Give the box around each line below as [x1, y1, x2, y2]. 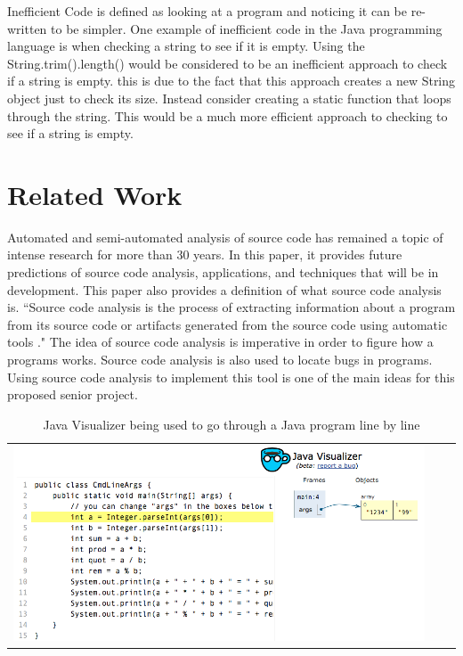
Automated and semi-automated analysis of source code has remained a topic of [7, 227, 443, 246]
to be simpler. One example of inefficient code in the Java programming [51, 19, 443, 37]
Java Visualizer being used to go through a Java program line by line [43, 414, 420, 433]
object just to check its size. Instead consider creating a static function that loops [7, 88, 451, 107]
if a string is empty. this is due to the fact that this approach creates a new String [7, 71, 456, 90]
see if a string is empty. [7, 124, 134, 143]
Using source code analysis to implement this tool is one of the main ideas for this [7, 367, 455, 386]
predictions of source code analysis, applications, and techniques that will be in [7, 263, 439, 282]
